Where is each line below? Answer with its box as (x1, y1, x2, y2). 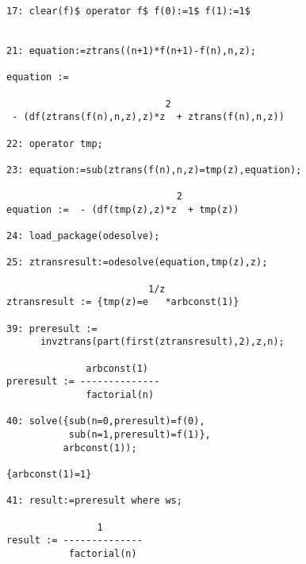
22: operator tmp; (6, 137, 103, 149)
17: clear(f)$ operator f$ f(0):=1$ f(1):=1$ (6, 6, 251, 17)
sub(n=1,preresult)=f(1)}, (68, 429, 211, 440)
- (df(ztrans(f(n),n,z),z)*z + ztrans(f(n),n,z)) (12, 111, 285, 123)
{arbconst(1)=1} (6, 468, 92, 480)
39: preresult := (6, 323, 98, 334)
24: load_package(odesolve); (6, 230, 160, 242)
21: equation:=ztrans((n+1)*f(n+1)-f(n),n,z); (6, 44, 256, 56)
